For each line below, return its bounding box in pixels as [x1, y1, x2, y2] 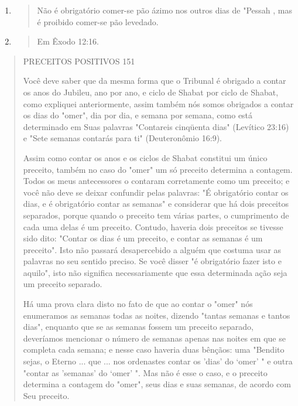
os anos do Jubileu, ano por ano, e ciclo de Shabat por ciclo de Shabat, [23, 86, 279, 98]
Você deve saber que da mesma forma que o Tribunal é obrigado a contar [23, 74, 286, 87]
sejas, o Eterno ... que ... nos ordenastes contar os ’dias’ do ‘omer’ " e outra [23, 355, 293, 367]
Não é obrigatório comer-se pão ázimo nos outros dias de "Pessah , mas [37, 4, 292, 16]
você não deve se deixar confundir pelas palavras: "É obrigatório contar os [23, 186, 289, 198]
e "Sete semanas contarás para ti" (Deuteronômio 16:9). [23, 132, 222, 144]
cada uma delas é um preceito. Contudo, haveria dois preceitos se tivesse [23, 220, 283, 233]
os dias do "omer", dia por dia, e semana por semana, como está [23, 109, 253, 121]
